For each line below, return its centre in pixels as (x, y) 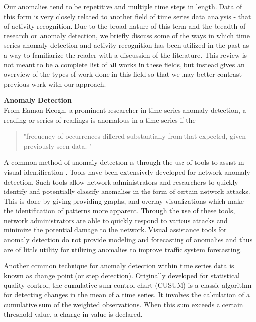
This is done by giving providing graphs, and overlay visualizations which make (124, 201)
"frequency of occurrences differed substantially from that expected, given (134, 136)
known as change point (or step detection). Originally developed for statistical (122, 275)
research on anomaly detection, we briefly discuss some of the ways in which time (127, 35)
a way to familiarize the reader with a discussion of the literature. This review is (126, 54)
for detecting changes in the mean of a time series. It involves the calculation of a (127, 295)
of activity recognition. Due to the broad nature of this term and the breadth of (125, 26)
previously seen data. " (58, 145)
